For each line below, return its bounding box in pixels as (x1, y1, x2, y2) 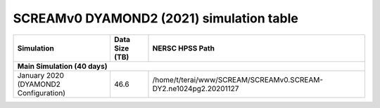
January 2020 (17, 70, 65, 80)
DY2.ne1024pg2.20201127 (152, 83, 239, 93)
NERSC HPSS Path (152, 43, 215, 53)
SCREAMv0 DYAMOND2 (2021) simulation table (13, 11, 298, 26)
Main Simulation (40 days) (17, 61, 108, 71)
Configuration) (17, 88, 66, 97)
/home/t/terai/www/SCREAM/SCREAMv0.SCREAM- (152, 74, 324, 84)
